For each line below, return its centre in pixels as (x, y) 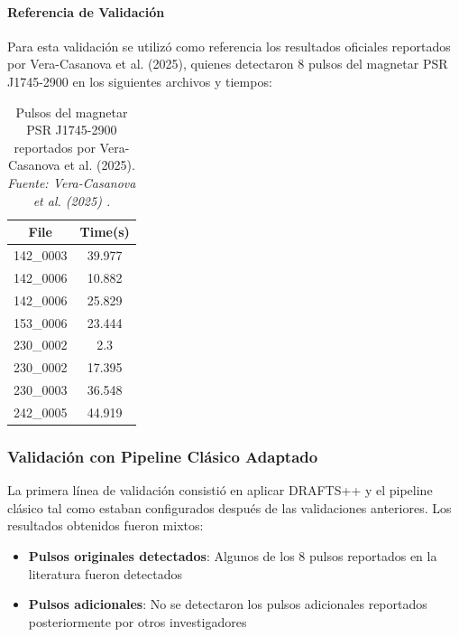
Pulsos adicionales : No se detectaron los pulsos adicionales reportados (228, 604)
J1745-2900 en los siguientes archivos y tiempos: (140, 81)
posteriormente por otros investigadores (138, 621)
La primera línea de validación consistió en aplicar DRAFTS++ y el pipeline (220, 490)
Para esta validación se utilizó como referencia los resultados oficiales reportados (229, 46)
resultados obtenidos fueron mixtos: (106, 525)
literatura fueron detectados (105, 573)
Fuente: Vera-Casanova (72, 182)
